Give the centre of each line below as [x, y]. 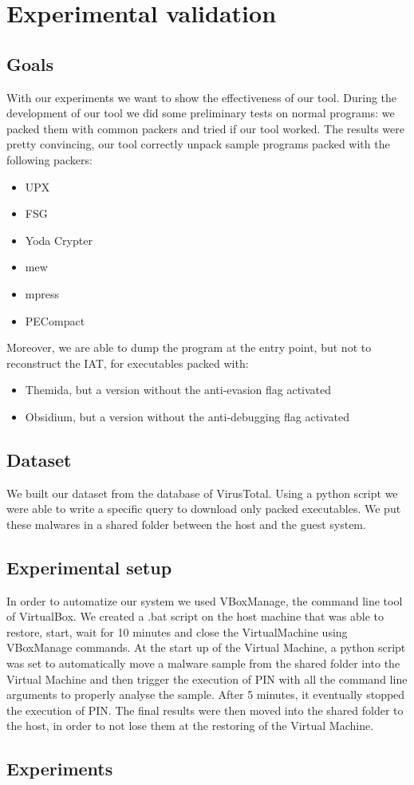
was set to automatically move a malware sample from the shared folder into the [203, 663]
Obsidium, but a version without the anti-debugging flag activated [187, 416]
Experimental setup [89, 567]
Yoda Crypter [59, 240]
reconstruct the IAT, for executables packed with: [128, 363]
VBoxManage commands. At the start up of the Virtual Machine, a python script [206, 647]
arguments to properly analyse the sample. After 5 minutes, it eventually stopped [206, 694]
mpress [42, 293]
